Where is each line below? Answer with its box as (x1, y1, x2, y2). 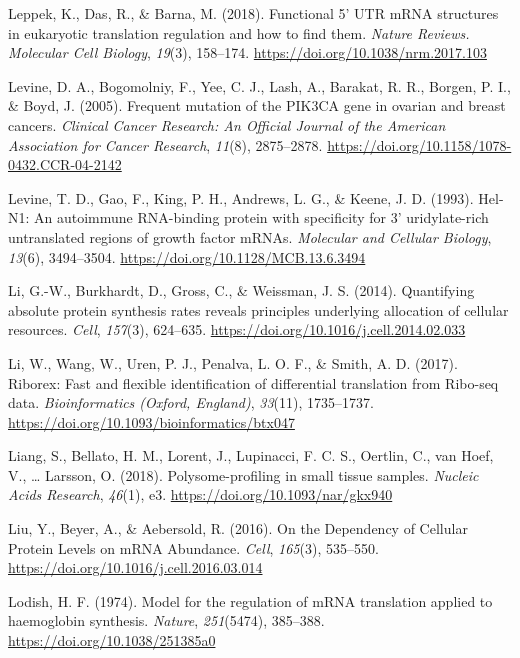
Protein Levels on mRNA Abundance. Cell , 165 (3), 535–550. (8, 537, 379, 558)
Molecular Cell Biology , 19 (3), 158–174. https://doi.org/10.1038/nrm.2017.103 (8, 42, 487, 63)
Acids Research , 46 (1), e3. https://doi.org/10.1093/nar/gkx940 (8, 484, 393, 505)
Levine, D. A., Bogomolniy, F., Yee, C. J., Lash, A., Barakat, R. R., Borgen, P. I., (8, 75, 511, 96)
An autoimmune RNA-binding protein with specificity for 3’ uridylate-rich (34, 207, 489, 228)
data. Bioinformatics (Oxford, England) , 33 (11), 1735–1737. (8, 392, 374, 413)
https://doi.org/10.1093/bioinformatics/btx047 (8, 411, 295, 432)
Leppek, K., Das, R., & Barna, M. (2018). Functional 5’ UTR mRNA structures (8, 3, 499, 23)
